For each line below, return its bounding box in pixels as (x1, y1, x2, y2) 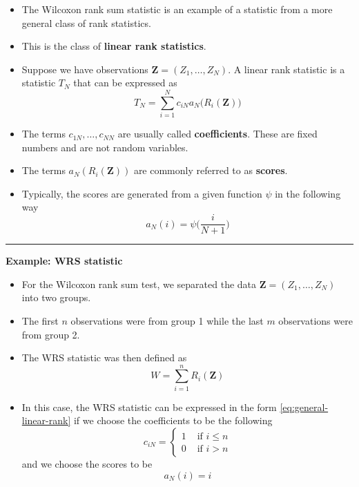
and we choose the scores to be (21, 457, 153, 470)
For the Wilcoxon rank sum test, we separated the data (21, 276, 257, 291)
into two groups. (21, 290, 91, 305)
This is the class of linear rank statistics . (21, 39, 206, 53)
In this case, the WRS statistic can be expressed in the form (21, 399, 277, 414)
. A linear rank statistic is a (228, 61, 345, 76)
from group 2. (21, 327, 80, 341)
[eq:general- (280, 399, 329, 414)
